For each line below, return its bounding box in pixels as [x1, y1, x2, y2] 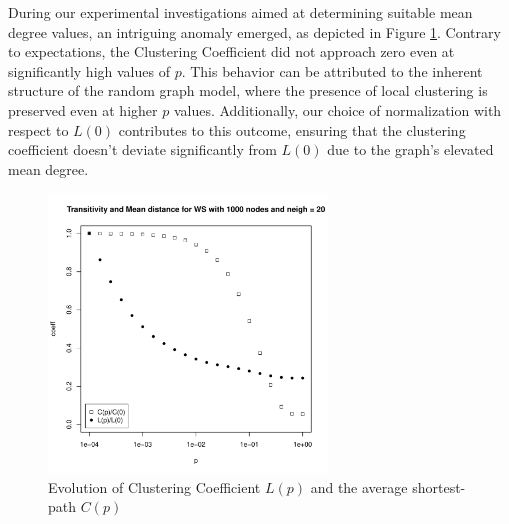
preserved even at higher [8, 99, 158, 120]
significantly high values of [8, 60, 170, 81]
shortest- [412, 476, 466, 497]
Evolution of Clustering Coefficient [48, 476, 261, 497]
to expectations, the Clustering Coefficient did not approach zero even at [8, 41, 455, 62]
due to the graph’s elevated [327, 139, 494, 160]
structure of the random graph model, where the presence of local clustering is [8, 80, 488, 101]
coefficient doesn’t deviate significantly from [8, 139, 277, 160]
